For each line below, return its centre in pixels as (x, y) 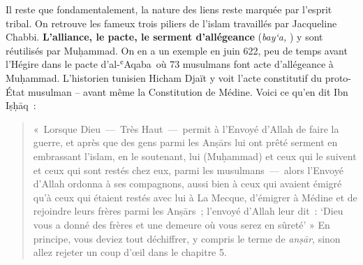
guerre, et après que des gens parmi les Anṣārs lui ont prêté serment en (185, 142)
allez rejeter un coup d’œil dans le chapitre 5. (130, 252)
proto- (338, 77)
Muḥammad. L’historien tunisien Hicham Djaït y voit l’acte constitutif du (164, 77)
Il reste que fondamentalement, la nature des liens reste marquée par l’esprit (169, 9)
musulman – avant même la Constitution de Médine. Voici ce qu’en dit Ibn (188, 91)
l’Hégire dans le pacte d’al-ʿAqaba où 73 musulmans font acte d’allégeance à (170, 64)
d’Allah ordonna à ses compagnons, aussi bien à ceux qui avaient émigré (187, 184)
